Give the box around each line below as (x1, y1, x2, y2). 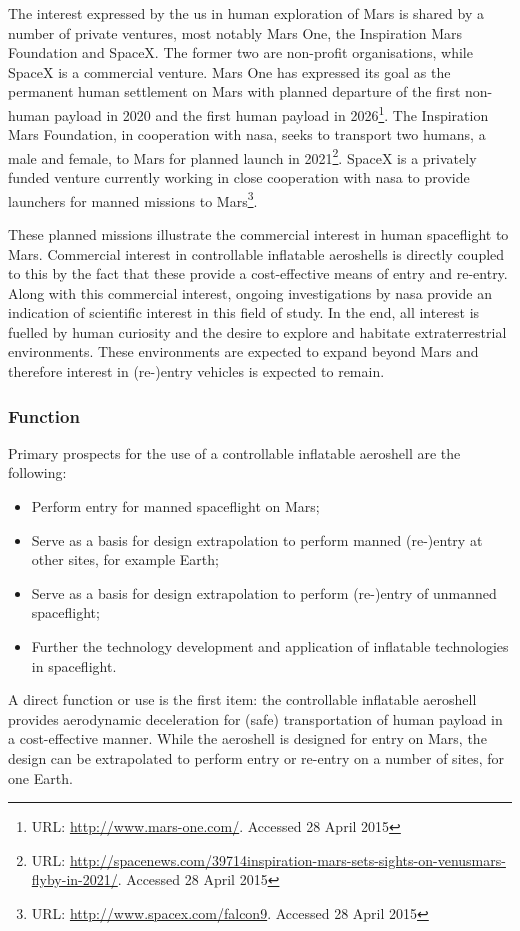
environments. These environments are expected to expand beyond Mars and (8, 341, 479, 362)
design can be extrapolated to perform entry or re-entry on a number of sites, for (8, 748, 505, 768)
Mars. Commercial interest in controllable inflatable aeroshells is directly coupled (8, 243, 505, 264)
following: (8, 462, 67, 483)
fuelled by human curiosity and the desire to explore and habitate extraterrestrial (8, 321, 507, 342)
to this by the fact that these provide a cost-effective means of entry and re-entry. (8, 263, 508, 284)
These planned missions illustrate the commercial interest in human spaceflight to (8, 223, 509, 244)
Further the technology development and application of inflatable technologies (31, 636, 509, 657)
